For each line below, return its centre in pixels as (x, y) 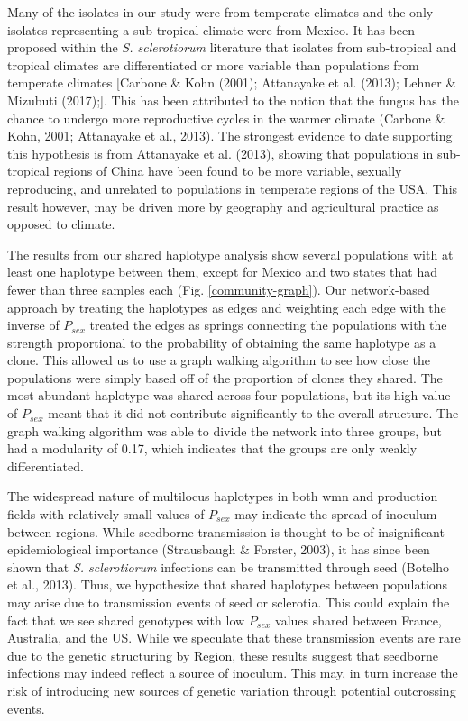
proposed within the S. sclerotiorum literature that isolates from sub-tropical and (232, 47)
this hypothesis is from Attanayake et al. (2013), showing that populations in (220, 153)
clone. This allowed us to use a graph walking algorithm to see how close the (219, 360)
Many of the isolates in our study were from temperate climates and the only (220, 12)
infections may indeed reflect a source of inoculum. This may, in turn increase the (233, 673)
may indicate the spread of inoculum (336, 514)
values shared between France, (358, 620)
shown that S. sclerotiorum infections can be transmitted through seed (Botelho (228, 566)
